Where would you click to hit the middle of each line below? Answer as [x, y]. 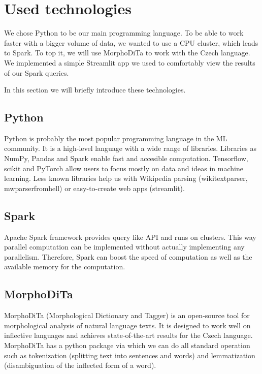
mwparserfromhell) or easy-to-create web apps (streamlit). [94, 188]
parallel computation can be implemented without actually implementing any [124, 247]
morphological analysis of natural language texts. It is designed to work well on [127, 325]
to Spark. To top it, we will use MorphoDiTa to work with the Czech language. [127, 53]
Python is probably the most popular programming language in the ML [116, 138]
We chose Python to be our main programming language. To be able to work [124, 33]
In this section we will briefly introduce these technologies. [95, 90]
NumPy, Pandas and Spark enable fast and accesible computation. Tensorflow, [126, 158]
